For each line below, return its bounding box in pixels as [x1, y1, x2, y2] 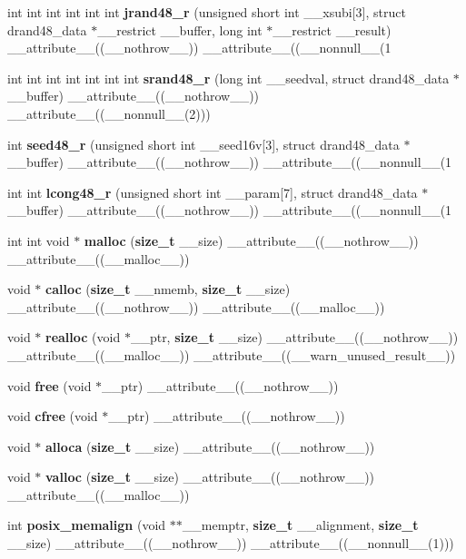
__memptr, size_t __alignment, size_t [182, 515, 419, 534]
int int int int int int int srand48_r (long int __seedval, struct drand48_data [7, 68, 450, 87]
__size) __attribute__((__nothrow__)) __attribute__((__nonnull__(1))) [7, 534, 454, 553]
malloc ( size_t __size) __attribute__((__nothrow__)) [84, 230, 419, 250]
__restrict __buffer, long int [97, 20, 263, 39]
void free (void [7, 376, 92, 395]
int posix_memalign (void [7, 515, 166, 534]
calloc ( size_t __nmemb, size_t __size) [45, 279, 291, 299]
